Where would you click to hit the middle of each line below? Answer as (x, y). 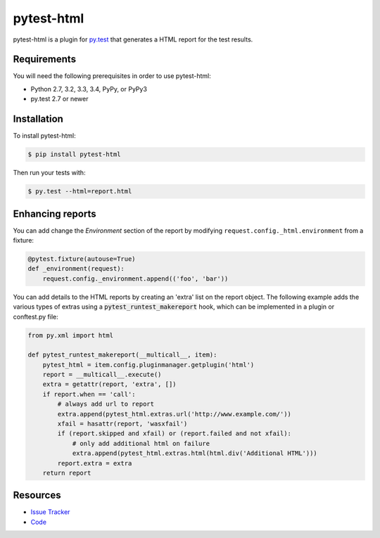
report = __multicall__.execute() (102, 375)
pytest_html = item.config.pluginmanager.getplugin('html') (148, 365)
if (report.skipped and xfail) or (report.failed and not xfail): (175, 434)
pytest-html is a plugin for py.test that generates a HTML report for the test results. (133, 39)
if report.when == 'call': (89, 394)
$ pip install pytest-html (74, 154)
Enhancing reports (55, 213)
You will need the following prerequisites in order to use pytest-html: (112, 76)
